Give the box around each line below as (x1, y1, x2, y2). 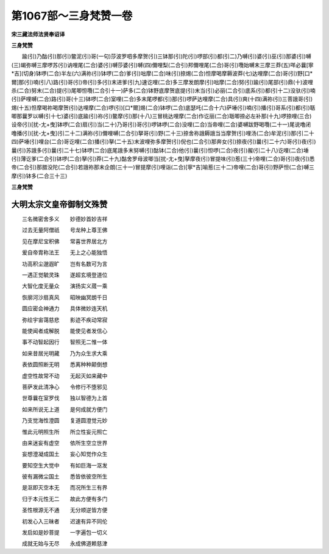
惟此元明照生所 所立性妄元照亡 (21, 428, 108, 435)
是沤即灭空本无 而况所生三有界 (21, 484, 108, 491)
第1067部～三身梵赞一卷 (11, 9, 133, 23)
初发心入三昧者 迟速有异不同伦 (21, 517, 108, 525)
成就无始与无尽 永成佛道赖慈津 (21, 540, 108, 547)
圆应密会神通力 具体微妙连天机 (21, 305, 108, 312)
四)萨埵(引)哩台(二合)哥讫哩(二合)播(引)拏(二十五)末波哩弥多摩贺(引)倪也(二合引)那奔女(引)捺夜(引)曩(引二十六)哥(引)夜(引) (11, 138, 316, 146)
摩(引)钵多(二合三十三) (11, 172, 68, 179)
